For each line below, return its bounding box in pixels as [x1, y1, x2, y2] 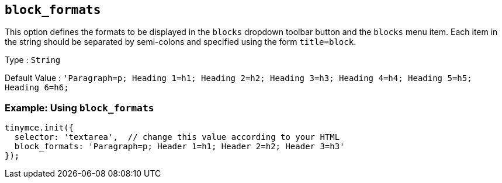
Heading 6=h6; [5, 83, 69, 93]
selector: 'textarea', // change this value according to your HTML [14, 132, 340, 142]
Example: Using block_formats [5, 101, 154, 114]
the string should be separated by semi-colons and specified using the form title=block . [5, 37, 356, 47]
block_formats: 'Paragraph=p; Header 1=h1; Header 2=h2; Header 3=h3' [14, 142, 345, 152]
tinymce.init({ [5, 123, 74, 133]
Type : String [5, 55, 61, 65]
